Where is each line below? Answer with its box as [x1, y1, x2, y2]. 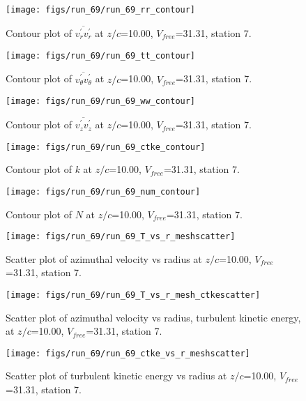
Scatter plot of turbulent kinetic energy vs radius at [6, 368, 227, 383]
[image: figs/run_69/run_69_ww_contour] [6, 96, 196, 107]
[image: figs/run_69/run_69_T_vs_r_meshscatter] [6, 232, 236, 242]
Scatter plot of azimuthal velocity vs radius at [6, 251, 202, 266]
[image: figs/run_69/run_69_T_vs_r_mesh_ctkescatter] [6, 289, 261, 300]
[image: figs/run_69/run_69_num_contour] [6, 186, 201, 197]
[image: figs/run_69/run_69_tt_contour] [6, 50, 196, 61]
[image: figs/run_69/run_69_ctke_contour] [6, 142, 206, 152]
